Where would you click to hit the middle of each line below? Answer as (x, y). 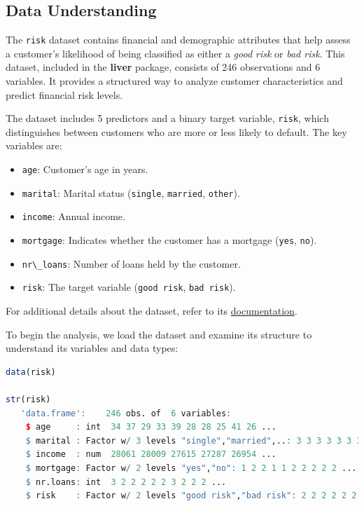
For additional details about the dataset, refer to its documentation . (152, 311)
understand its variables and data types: (92, 348)
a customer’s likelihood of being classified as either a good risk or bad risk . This (175, 53)
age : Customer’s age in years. (85, 169)
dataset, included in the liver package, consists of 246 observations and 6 (163, 67)
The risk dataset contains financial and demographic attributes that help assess (178, 40)
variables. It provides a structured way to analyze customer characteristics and (174, 81)
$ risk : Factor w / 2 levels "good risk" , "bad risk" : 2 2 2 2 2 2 (191, 496)
